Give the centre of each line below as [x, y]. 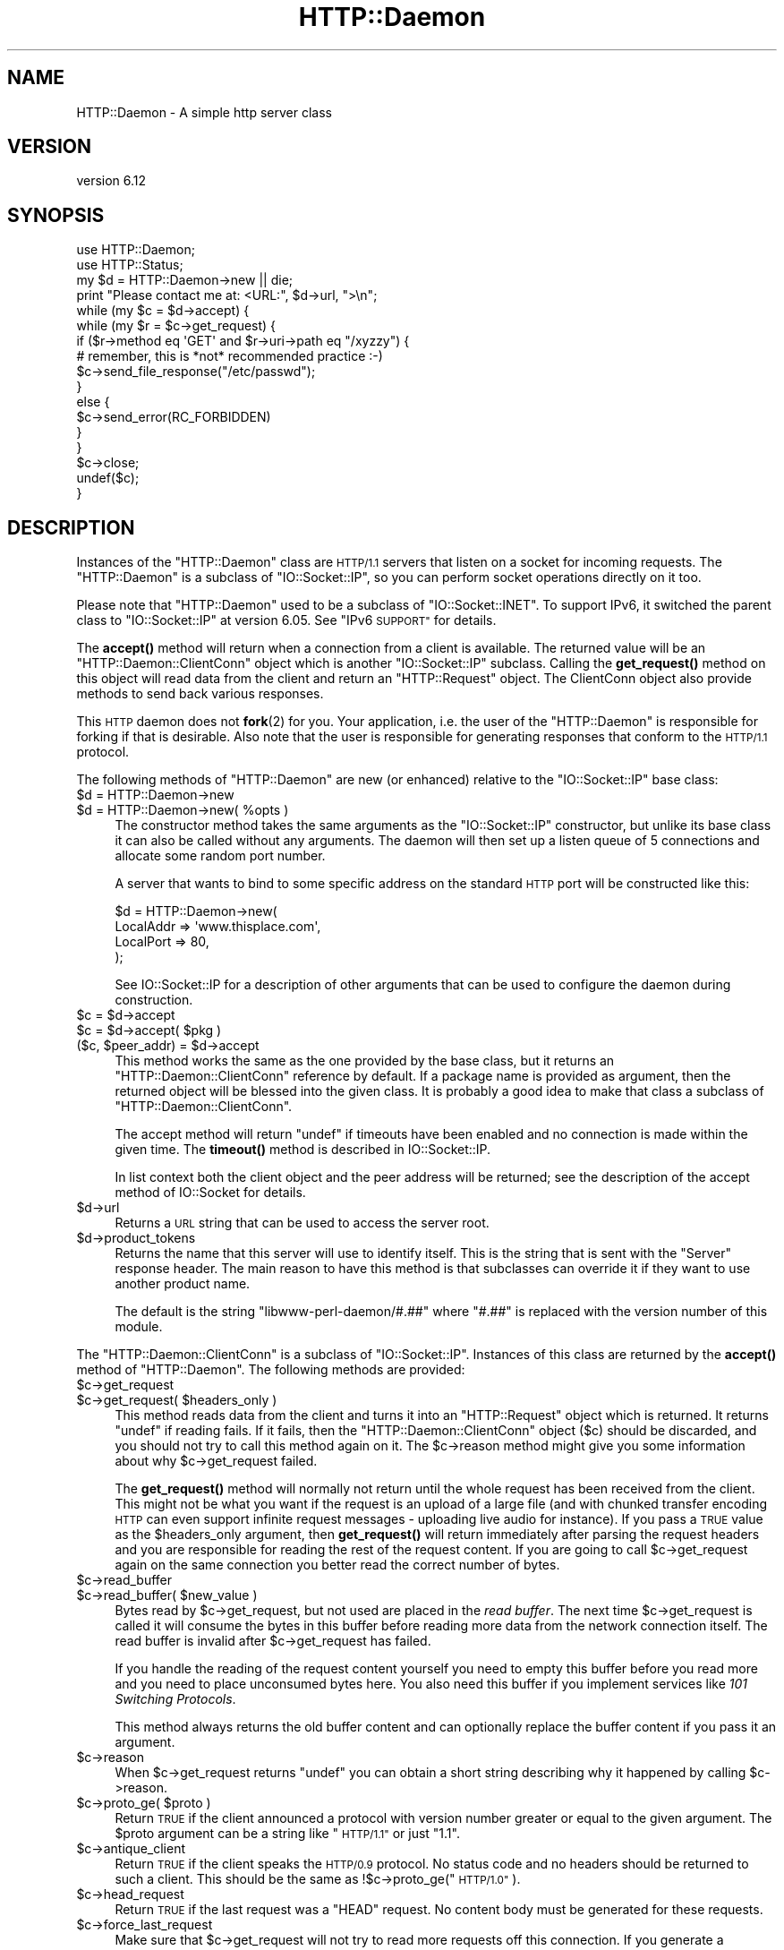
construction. [154, 1000]
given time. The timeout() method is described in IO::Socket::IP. [303, 1150]
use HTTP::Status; [130, 265]
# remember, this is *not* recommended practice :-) [230, 356]
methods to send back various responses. [200, 694]
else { [93, 402]
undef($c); [108, 478]
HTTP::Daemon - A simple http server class [204, 112]
